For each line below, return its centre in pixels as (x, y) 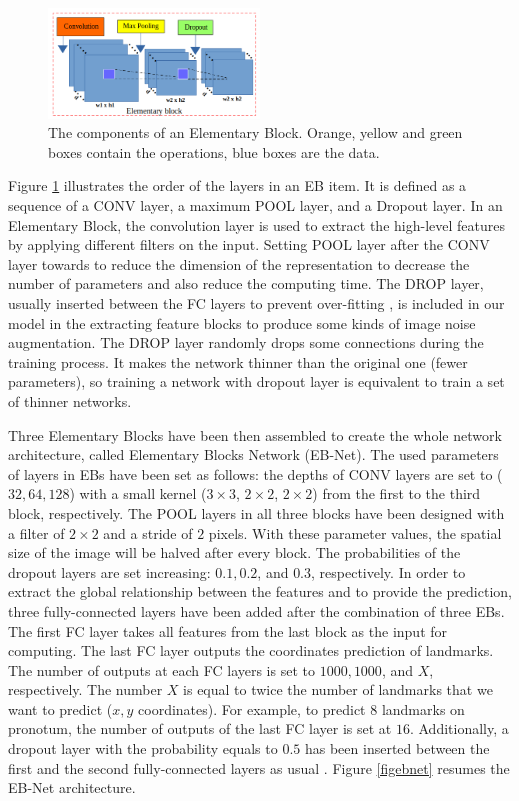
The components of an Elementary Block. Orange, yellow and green (255, 132)
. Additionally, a (459, 728)
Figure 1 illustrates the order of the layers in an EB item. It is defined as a (237, 185)
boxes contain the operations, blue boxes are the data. (214, 151)
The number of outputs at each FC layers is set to (161, 669)
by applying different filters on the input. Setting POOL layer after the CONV (249, 244)
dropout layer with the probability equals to (143, 748)
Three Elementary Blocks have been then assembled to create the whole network (255, 434)
